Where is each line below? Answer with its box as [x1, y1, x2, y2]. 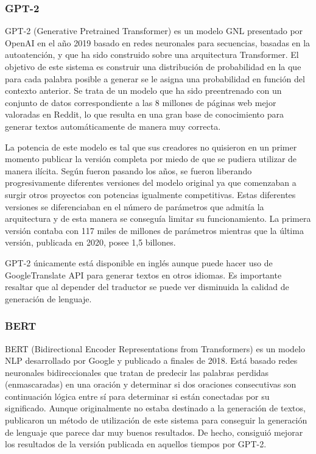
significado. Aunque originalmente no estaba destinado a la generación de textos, [5, 402, 306, 414]
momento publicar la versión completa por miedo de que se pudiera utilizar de [5, 152, 297, 165]
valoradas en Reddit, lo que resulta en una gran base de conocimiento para [5, 108, 284, 121]
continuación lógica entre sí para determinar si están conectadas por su [5, 389, 270, 402]
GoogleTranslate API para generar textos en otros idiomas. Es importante [5, 268, 282, 281]
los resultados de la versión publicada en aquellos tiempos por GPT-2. [5, 438, 267, 450]
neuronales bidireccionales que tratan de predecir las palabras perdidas [5, 366, 269, 378]
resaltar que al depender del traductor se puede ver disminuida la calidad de [5, 280, 289, 293]
